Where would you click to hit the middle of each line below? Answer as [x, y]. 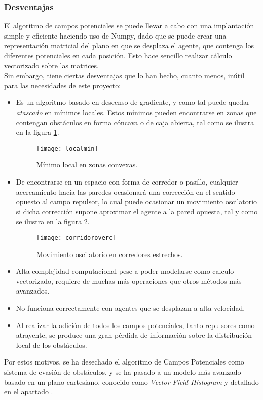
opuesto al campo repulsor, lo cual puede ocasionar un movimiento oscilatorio [137, 202]
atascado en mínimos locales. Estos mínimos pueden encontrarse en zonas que [136, 112]
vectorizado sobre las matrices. [51, 65]
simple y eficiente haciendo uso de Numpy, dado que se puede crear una [115, 35]
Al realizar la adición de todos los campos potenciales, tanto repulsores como [135, 325]
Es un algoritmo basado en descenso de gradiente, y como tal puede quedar [133, 102]
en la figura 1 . [37, 132]
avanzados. [33, 291]
